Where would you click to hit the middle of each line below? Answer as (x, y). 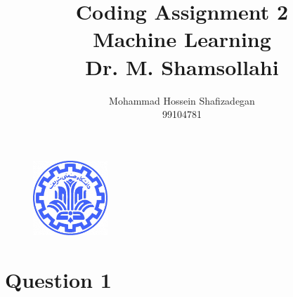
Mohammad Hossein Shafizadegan (182, 100)
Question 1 (58, 279)
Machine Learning (182, 39)
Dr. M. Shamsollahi (182, 66)
